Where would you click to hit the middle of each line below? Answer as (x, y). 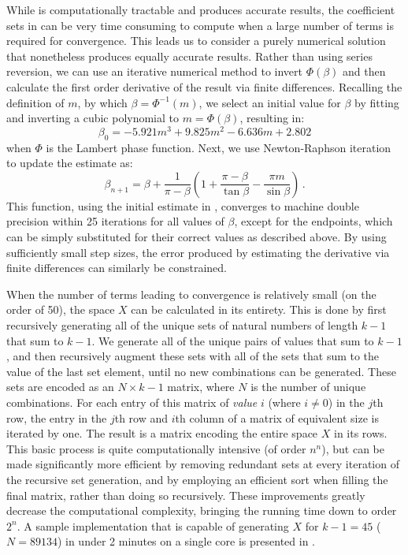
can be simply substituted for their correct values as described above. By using (197, 237)
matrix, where (201, 387)
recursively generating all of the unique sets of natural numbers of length (182, 324)
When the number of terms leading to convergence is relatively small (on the (191, 294)
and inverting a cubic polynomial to (93, 118)
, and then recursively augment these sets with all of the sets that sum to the (193, 356)
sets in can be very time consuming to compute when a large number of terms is (200, 25)
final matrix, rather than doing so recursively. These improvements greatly (186, 495)
